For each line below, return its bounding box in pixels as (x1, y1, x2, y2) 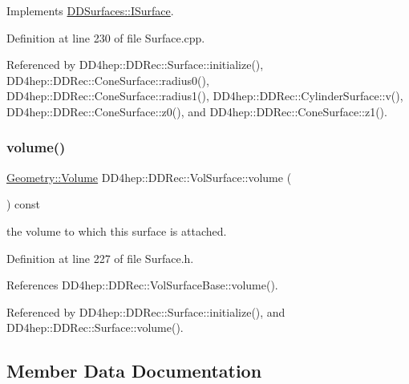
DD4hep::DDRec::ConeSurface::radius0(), (6, 71, 209, 88)
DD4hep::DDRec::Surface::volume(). (6, 319, 184, 336)
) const (6, 196, 41, 212)
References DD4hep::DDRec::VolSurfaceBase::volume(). (6, 277, 278, 293)
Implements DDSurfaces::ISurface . (6, 2, 174, 18)
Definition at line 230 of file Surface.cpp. (6, 29, 205, 46)
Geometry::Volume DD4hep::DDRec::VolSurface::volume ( (6, 168, 292, 185)
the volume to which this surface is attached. (6, 222, 227, 239)
